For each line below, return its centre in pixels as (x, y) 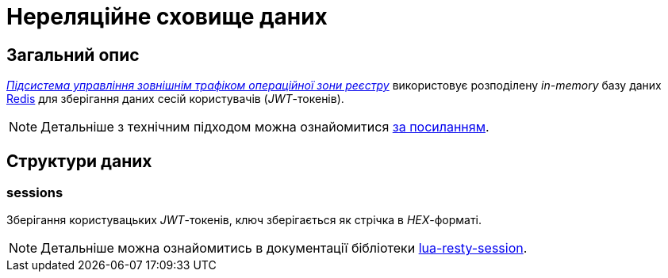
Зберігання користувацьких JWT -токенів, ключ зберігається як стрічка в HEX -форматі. (244, 220)
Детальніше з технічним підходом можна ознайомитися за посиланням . (265, 127)
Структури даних (79, 161)
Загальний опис (73, 55)
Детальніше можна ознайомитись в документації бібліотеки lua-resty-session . (284, 248)
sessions (35, 193)
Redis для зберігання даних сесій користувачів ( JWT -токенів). (175, 99)
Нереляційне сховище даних (167, 17)
